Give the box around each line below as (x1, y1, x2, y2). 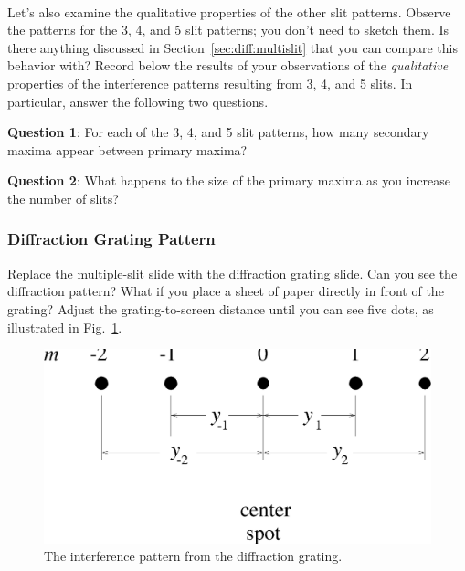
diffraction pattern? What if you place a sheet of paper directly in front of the (7, 281, 444, 301)
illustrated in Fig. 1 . (7, 317, 122, 336)
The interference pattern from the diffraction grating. (44, 546, 343, 566)
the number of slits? (7, 188, 119, 207)
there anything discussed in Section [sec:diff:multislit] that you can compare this (7, 37, 458, 57)
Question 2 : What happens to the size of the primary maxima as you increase (7, 171, 451, 190)
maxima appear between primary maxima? (7, 140, 248, 159)
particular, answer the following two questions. (7, 91, 269, 111)
